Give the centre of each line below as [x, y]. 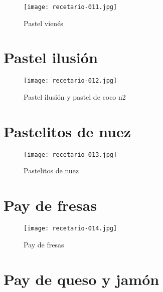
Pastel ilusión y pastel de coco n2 [75, 97]
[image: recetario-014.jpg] [70, 229]
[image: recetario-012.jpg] [70, 81]
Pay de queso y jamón [81, 279]
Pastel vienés [43, 23]
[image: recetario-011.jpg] [70, 7]
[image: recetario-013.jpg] [70, 155]
